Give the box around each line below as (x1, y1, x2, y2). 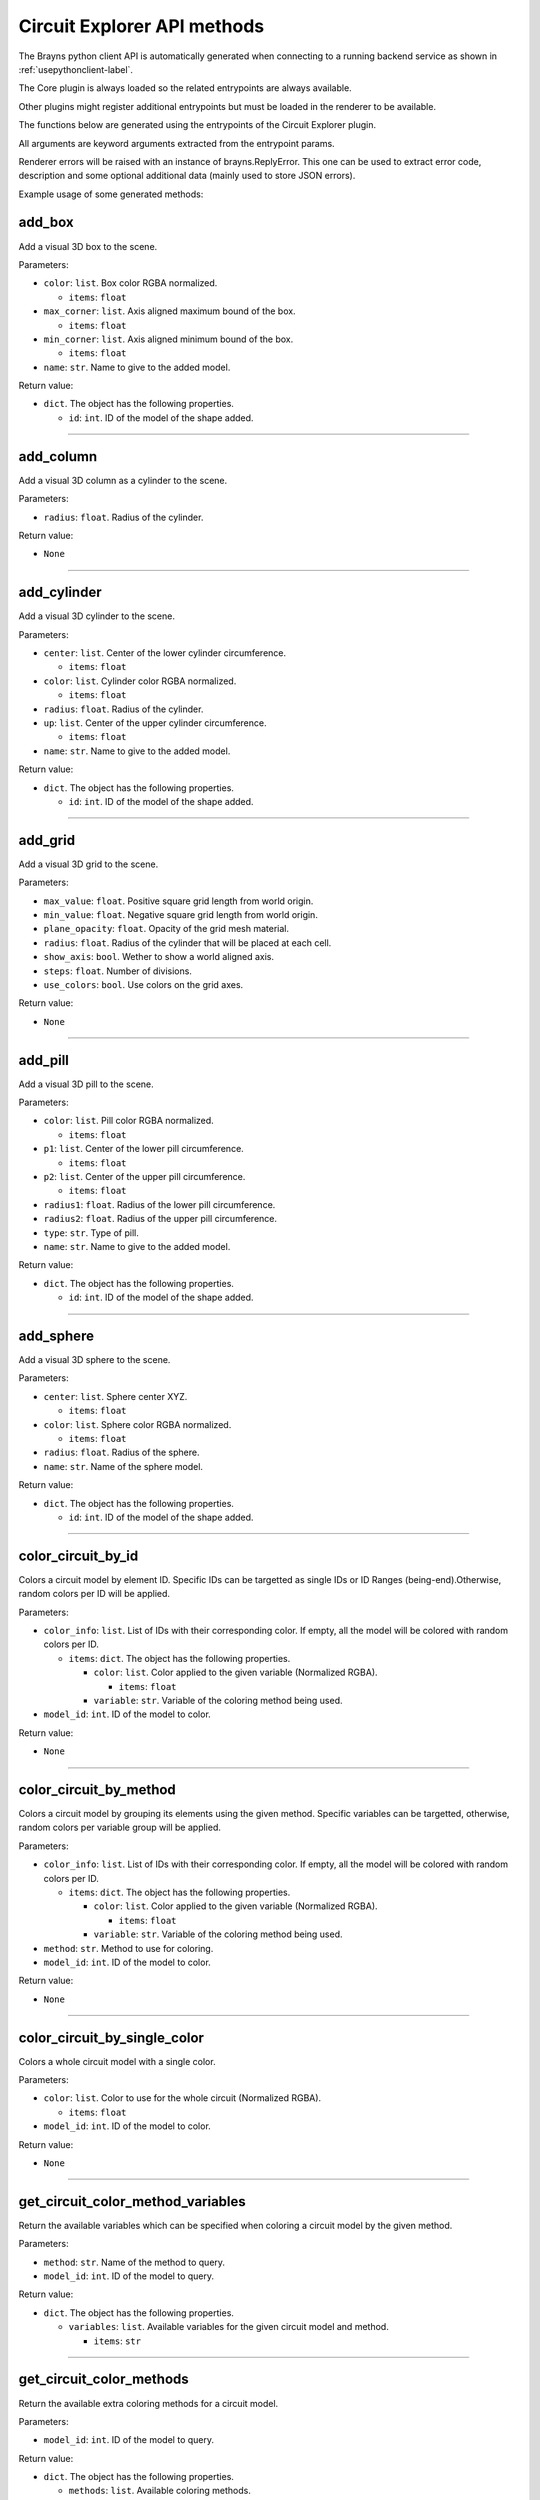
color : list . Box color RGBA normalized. (43, 277, 218, 289)
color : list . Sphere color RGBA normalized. (43, 1418, 232, 1430)
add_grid (18, 831, 75, 849)
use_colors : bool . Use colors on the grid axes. (43, 978, 244, 990)
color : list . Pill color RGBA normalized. (43, 1115, 214, 1127)
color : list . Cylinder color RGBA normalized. (43, 675, 237, 687)
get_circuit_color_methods (18, 2371, 189, 2388)
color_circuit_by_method (18, 1781, 177, 1798)
